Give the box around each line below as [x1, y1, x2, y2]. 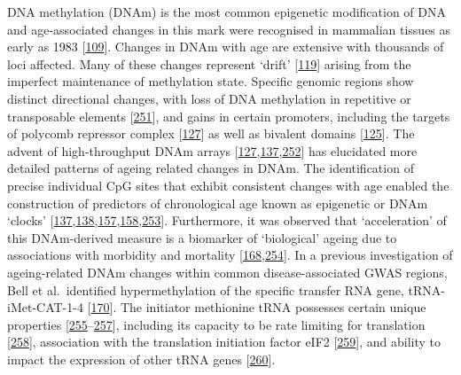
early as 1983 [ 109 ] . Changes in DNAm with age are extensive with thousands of [7, 37, 444, 56]
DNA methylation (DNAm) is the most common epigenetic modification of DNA [7, 3, 446, 20]
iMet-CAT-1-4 [7, 298, 83, 316]
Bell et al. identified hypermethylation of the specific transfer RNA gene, [7, 280, 404, 299]
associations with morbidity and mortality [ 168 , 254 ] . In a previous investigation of [7, 246, 453, 264]
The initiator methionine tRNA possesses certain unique [120, 298, 426, 316]
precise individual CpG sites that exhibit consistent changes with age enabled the [7, 176, 449, 194]
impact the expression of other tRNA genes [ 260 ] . [7, 349, 276, 368]
